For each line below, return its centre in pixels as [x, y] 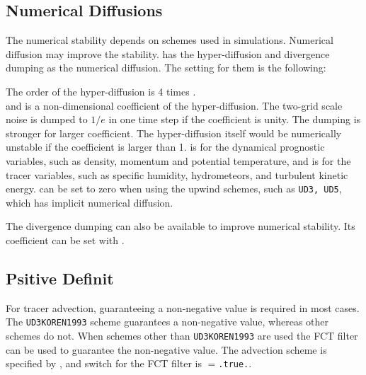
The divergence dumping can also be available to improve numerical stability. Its [181, 226]
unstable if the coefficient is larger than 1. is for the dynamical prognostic [165, 147]
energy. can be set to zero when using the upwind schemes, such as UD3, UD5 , [174, 189]
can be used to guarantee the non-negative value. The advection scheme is [166, 349]
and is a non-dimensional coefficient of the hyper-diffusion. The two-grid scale [174, 105]
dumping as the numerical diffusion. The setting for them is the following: [166, 68]
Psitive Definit [60, 278]
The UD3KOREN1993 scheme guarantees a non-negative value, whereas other [167, 322]
